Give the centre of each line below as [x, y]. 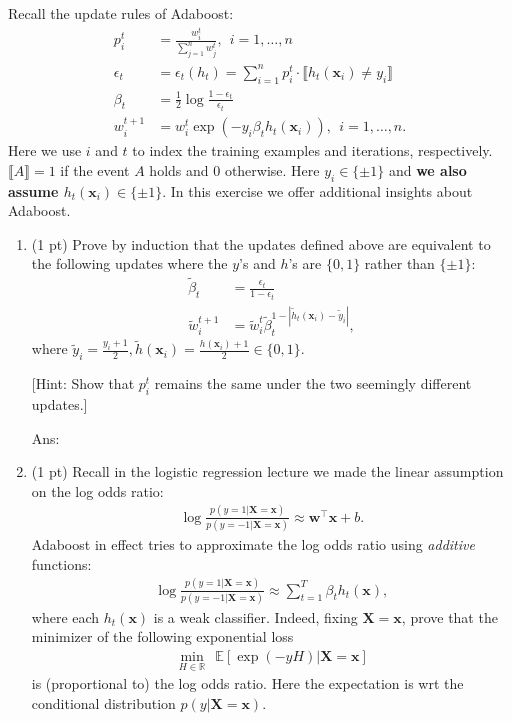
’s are [305, 263]
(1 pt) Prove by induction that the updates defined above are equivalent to [261, 243]
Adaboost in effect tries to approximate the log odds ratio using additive [253, 544]
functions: [61, 563]
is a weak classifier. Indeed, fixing [255, 616]
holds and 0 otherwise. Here [234, 169]
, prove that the [449, 616]
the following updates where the [129, 263]
